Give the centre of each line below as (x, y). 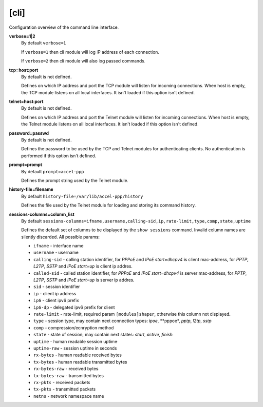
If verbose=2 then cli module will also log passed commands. (83, 61)
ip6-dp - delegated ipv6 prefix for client (74, 307)
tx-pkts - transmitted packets (65, 389)
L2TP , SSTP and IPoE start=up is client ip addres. (83, 266)
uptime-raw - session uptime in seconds (75, 348)
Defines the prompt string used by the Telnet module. (75, 180)
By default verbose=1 (44, 43)
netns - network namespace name (69, 396)
